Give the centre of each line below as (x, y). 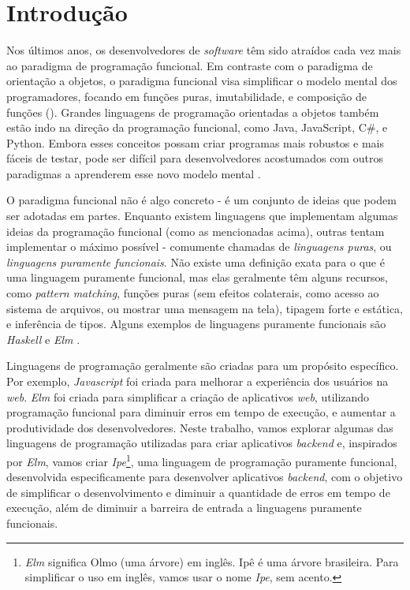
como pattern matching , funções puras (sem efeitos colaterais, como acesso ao (193, 293)
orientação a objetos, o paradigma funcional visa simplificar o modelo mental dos (202, 81)
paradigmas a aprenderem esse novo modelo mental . (134, 173)
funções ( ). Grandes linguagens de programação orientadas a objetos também (193, 112)
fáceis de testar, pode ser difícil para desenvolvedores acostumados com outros (195, 158)
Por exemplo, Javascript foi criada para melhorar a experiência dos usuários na (198, 381)
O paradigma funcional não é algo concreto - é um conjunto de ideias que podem (201, 200)
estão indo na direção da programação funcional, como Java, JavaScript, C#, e (197, 127)
